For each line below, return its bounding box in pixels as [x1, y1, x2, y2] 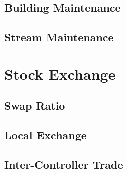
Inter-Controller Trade [4, 156, 123, 172]
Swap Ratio [4, 98, 65, 113]
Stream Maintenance [4, 29, 114, 45]
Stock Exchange [4, 63, 116, 84]
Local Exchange [4, 127, 87, 143]
